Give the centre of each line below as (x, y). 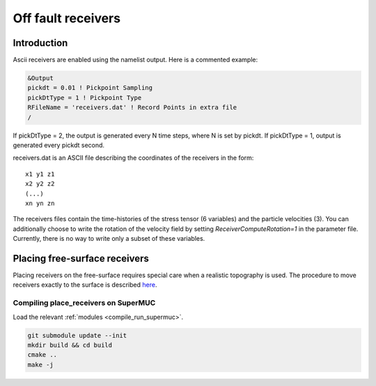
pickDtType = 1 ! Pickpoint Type (85, 97)
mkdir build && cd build (70, 345)
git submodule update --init (77, 335)
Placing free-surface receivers (81, 258)
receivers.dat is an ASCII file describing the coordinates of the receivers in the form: (133, 158)
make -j (40, 364)
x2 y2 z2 (40, 184)
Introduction (40, 43)
